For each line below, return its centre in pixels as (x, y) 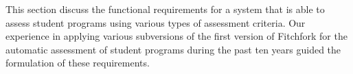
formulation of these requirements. (78, 63)
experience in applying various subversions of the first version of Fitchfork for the (176, 36)
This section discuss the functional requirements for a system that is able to (165, 9)
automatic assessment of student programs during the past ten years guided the (173, 49)
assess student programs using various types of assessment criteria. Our (156, 22)
